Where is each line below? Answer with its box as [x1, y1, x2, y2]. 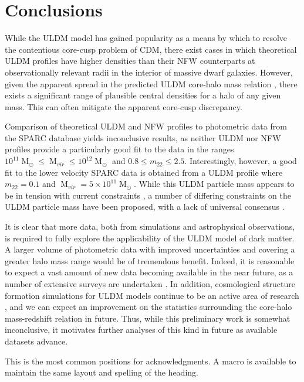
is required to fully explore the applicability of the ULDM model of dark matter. [5, 231, 295, 244]
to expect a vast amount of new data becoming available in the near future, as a [5, 266, 293, 278]
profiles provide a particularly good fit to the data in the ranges [5, 143, 234, 155]
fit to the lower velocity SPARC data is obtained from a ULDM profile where [5, 166, 283, 178]
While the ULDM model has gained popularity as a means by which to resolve [5, 32, 288, 44]
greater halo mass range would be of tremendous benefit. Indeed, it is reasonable [5, 254, 295, 267]
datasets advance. [5, 335, 68, 347]
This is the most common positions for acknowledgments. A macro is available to [5, 354, 296, 367]
